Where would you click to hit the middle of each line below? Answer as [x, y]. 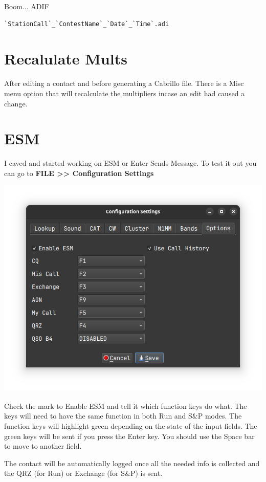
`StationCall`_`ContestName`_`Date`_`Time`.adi [87, 24]
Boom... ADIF [27, 6]
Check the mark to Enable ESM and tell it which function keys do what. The [126, 406]
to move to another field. [43, 446]
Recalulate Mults [66, 59]
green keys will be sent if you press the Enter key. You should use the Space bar [129, 436]
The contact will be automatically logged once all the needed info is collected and [132, 463]
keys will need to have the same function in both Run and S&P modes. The [123, 416]
